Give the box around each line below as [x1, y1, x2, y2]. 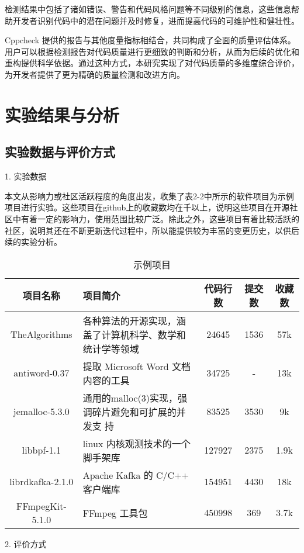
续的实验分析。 [5, 236, 62, 248]
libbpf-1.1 [22, 443, 61, 457]
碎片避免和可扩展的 [92, 405, 177, 419]
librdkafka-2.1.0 [9, 475, 74, 489]
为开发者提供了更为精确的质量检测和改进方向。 [5, 68, 185, 80]
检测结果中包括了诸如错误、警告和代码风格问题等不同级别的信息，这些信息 [5, 3, 291, 15]
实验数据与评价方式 [5, 143, 115, 161]
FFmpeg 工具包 [82, 506, 148, 520]
